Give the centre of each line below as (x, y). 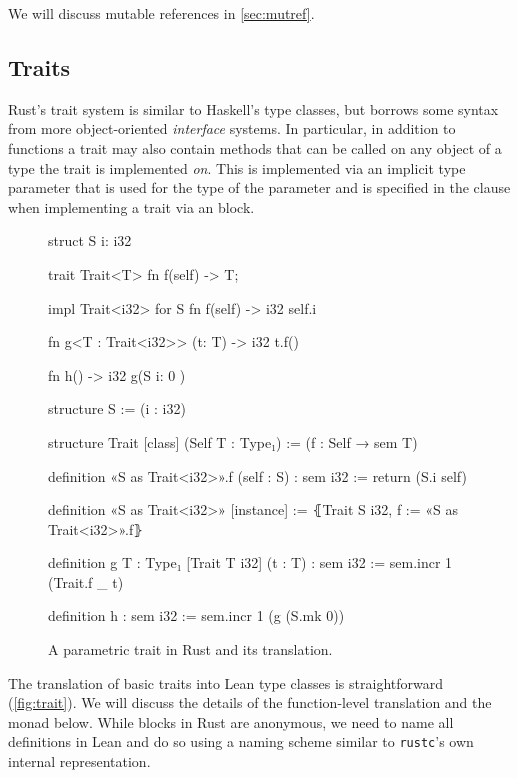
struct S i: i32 (90, 240)
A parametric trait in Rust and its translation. (190, 649)
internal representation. (79, 761)
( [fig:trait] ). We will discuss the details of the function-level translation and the (250, 702)
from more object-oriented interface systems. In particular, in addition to (232, 128)
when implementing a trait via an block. (131, 206)
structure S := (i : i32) (117, 408)
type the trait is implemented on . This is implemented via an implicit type (237, 167)
